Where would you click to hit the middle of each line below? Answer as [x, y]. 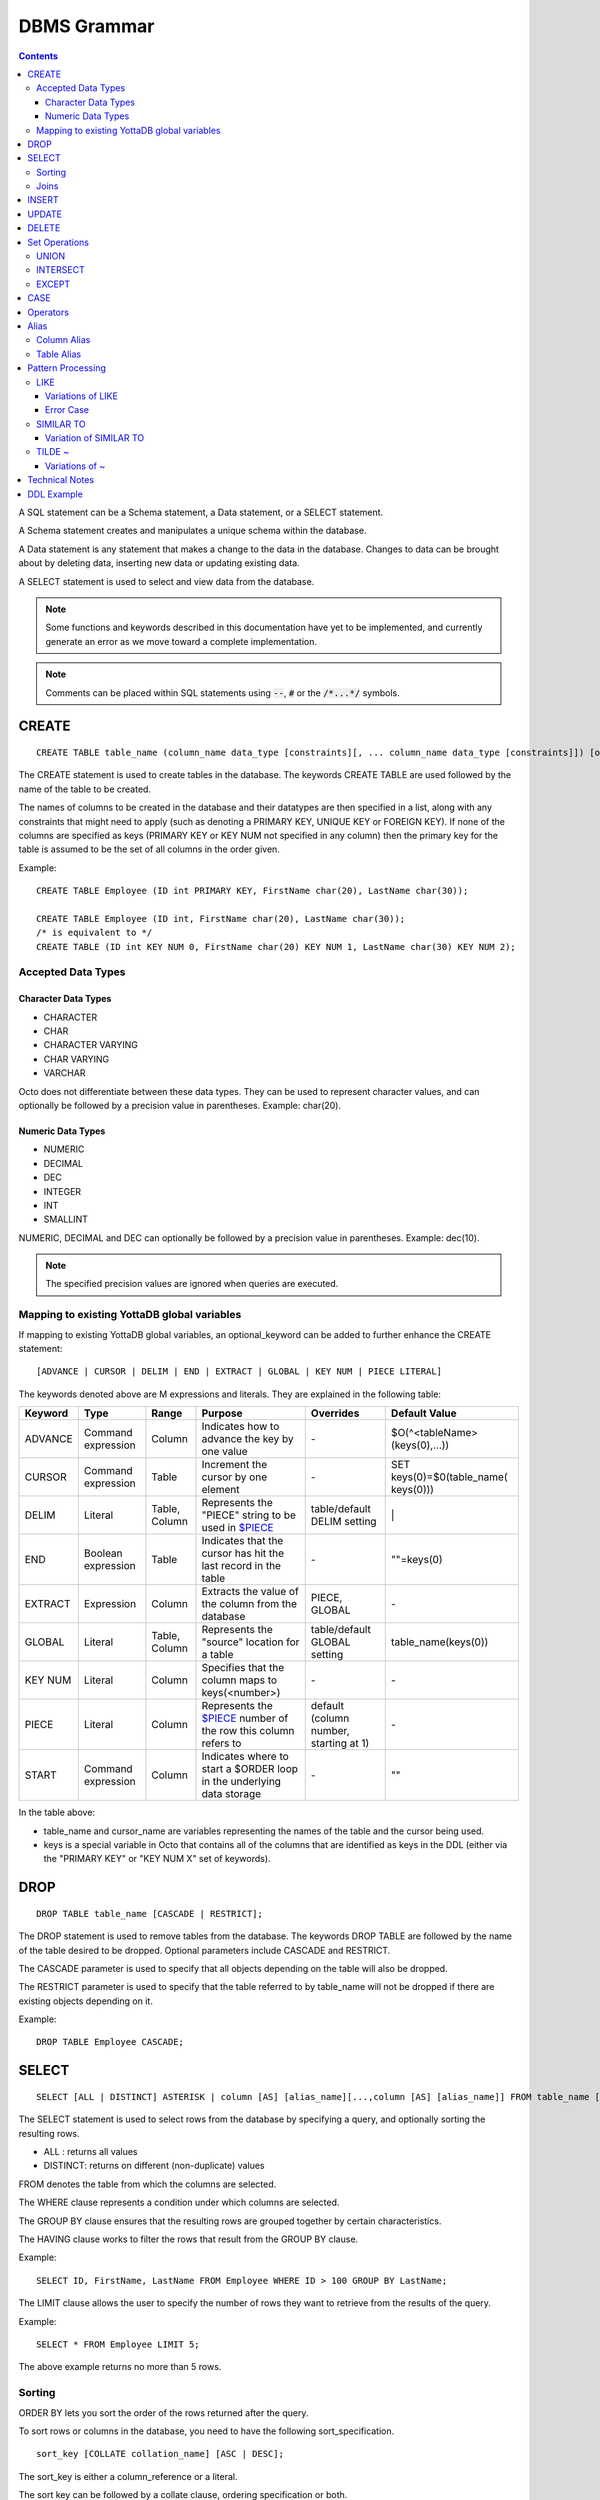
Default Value [423, 1413]
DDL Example [55, 494]
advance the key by [247, 1439]
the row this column [248, 1731]
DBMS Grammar [86, 26]
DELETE [44, 228]
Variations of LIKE [82, 396]
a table [217, 1655]
